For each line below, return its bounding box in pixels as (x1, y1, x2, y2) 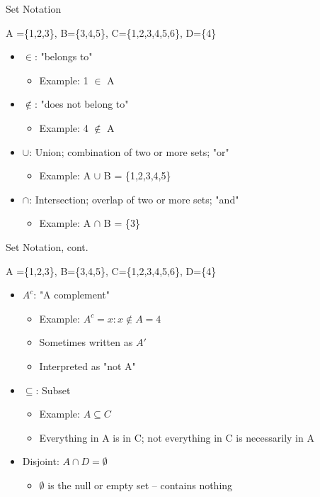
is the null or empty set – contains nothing (47, 477, 233, 492)
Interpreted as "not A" (39, 358, 136, 373)
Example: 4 (39, 120, 88, 135)
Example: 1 (39, 72, 88, 87)
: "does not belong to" (34, 96, 129, 111)
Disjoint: (22, 454, 59, 469)
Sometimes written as (39, 335, 133, 350)
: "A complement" (33, 287, 110, 302)
